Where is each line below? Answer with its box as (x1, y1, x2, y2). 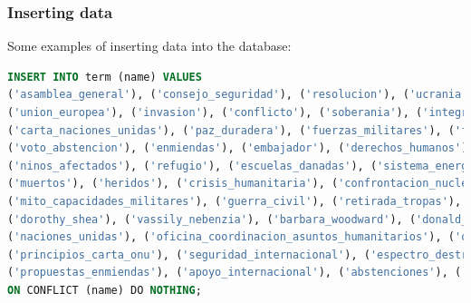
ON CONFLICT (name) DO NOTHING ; (7, 283, 202, 297)
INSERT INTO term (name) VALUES (7, 70, 202, 83)
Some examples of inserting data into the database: (7, 36, 292, 55)
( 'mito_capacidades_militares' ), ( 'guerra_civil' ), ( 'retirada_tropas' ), (7, 194, 462, 208)
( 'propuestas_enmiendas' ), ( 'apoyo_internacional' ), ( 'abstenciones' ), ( (7, 266, 462, 279)
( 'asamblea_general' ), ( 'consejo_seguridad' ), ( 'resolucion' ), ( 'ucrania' (7, 88, 468, 102)
